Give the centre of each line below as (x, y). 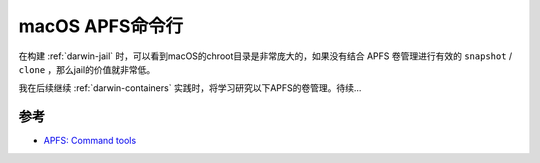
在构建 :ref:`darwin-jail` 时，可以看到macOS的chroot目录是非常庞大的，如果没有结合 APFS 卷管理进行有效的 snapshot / (265, 56)
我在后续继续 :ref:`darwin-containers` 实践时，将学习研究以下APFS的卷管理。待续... (190, 88)
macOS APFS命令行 (101, 26)
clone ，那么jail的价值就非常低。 (87, 69)
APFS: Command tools (90, 141)
